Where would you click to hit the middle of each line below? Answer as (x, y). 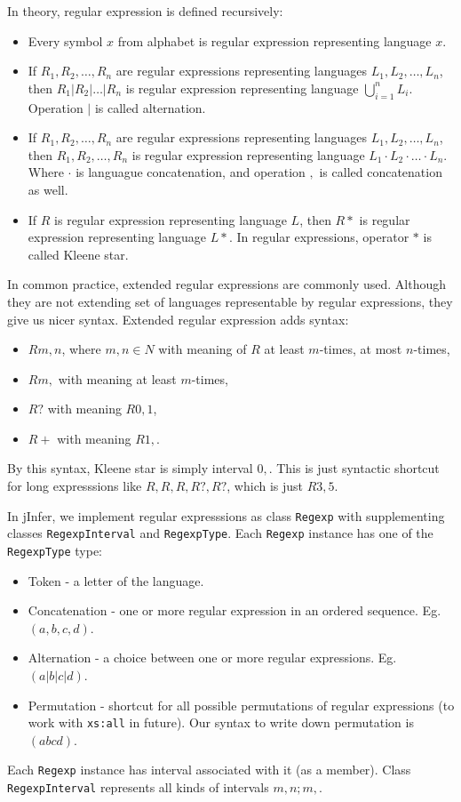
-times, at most (361, 349)
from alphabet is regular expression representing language (274, 40)
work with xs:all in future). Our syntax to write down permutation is (221, 722)
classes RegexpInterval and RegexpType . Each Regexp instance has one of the (220, 533)
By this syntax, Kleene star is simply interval (130, 468)
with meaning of (203, 349)
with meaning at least (117, 378)
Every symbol (65, 40)
